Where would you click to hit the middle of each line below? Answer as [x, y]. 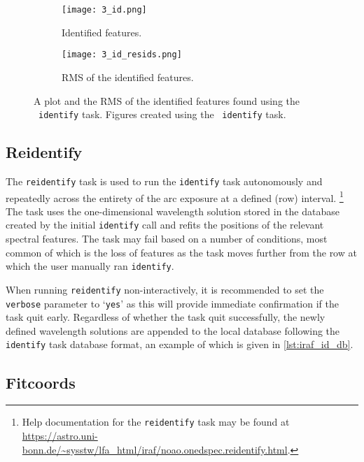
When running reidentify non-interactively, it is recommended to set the [165, 289]
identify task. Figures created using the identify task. [162, 114]
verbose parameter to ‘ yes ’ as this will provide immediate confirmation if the [172, 303]
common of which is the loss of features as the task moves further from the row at [181, 252]
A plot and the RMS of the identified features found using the [167, 100]
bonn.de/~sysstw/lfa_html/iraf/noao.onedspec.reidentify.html [155, 449]
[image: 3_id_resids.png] [122, 55]
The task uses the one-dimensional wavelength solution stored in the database [173, 211]
